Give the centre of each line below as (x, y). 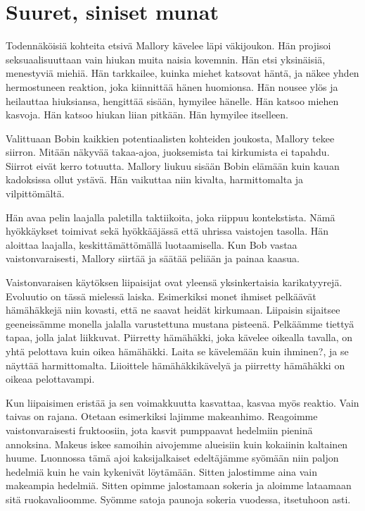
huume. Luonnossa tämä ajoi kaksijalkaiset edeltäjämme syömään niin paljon (172, 458)
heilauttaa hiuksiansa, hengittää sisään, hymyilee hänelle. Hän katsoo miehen (172, 100)
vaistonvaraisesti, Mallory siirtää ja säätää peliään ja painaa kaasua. (153, 258)
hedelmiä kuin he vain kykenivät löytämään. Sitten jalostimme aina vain (162, 471)
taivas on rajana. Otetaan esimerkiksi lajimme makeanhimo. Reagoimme (162, 416)
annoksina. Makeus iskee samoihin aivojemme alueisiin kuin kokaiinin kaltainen (177, 444)
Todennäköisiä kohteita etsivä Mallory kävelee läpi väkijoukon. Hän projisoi (168, 45)
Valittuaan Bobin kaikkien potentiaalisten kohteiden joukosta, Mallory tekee (170, 138)
